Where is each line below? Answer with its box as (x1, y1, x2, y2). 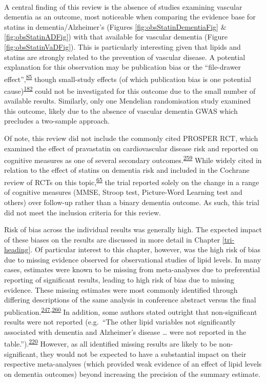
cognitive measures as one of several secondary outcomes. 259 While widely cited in (4, 153, 262, 165)
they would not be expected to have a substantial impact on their (40, 348, 247, 359)
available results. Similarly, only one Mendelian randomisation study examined (4, 95, 251, 106)
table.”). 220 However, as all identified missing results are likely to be (4, 337, 217, 349)
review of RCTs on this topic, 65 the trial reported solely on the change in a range (4, 175, 259, 187)
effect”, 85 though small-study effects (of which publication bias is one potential (4, 72, 251, 84)
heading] (4, 244, 31, 255)
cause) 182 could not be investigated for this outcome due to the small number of (4, 84, 256, 96)
